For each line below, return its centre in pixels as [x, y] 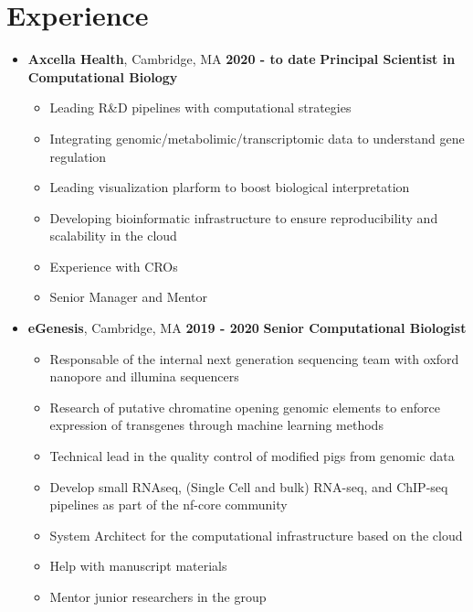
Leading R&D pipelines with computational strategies [200, 107]
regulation [78, 156]
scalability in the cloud [113, 236]
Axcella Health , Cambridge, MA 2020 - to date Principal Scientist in [242, 59]
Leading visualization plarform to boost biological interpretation [230, 187]
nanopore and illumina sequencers [144, 376]
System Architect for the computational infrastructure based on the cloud [256, 535]
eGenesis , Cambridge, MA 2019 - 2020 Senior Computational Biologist [247, 328]
